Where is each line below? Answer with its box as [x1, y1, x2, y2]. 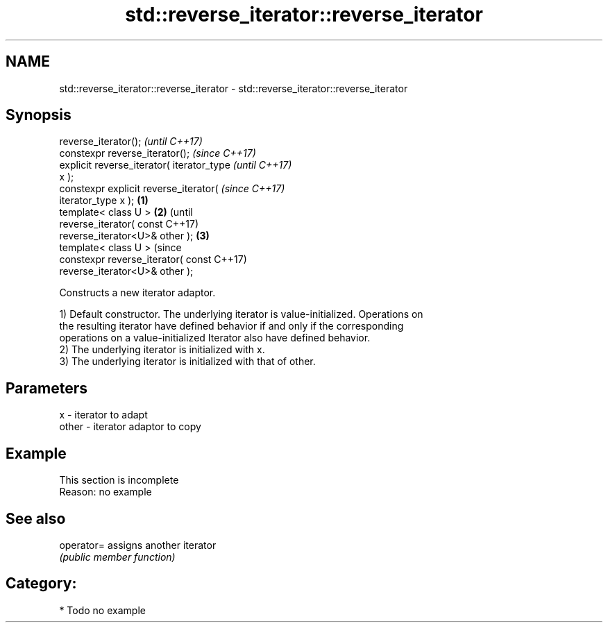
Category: [6, 575, 77, 593]
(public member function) [59, 550, 176, 563]
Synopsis [6, 106, 71, 124]
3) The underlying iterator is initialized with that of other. [59, 355, 316, 368]
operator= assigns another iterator [59, 538, 217, 551]
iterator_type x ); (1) [59, 194, 149, 207]
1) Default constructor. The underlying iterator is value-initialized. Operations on [59, 308, 423, 321]
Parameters [6, 379, 87, 397]
